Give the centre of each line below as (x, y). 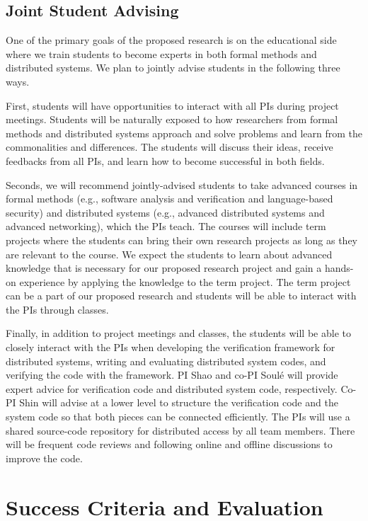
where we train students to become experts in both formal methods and (161, 53)
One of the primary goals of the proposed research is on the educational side (171, 40)
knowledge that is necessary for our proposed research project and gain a (164, 268)
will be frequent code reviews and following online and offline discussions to (169, 444)
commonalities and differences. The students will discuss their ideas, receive (169, 147)
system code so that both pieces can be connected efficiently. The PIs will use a (178, 417)
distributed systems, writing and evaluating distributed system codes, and (166, 361)
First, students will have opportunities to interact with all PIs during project (172, 105)
